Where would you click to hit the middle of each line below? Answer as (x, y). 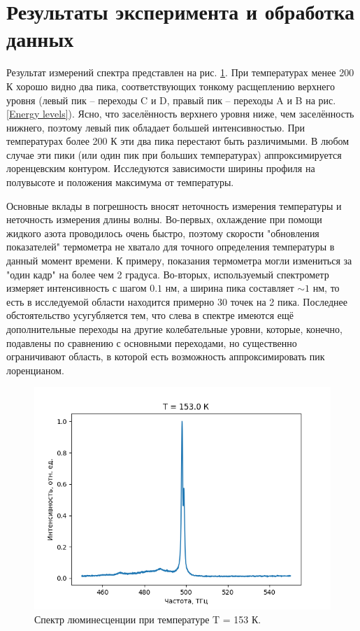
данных (40, 39)
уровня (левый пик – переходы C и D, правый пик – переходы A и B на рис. (171, 100)
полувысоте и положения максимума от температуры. (120, 182)
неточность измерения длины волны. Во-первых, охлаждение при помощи (164, 219)
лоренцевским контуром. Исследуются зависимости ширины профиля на (161, 168)
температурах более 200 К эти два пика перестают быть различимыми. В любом (178, 141)
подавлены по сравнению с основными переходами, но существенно (152, 342)
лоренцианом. (35, 370)
